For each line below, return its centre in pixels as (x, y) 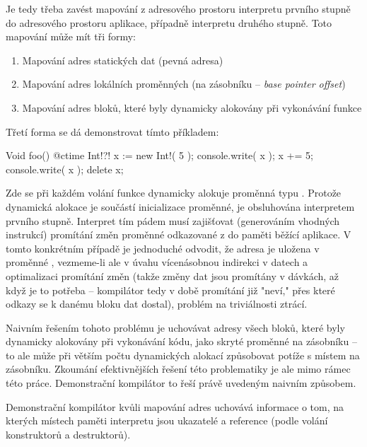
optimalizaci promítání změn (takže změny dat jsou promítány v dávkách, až (173, 275)
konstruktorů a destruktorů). (68, 434)
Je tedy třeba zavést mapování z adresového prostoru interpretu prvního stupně (178, 8)
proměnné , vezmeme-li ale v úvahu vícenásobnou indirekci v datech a (157, 262)
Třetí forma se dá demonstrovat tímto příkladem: (112, 131)
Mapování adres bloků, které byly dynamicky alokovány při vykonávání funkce (192, 107)
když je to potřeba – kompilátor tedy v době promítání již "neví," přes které (170, 290)
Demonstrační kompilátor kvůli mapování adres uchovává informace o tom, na (175, 406)
